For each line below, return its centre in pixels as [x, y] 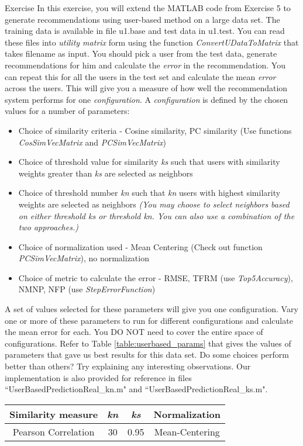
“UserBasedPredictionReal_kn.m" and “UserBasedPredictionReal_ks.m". [136, 389]
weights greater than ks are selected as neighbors [106, 173]
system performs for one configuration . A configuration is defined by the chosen [147, 99]
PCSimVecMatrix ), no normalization [84, 258]
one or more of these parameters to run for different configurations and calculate [149, 320]
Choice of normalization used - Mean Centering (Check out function [140, 246]
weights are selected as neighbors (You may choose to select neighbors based [154, 204]
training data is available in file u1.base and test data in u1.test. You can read [145, 31]
